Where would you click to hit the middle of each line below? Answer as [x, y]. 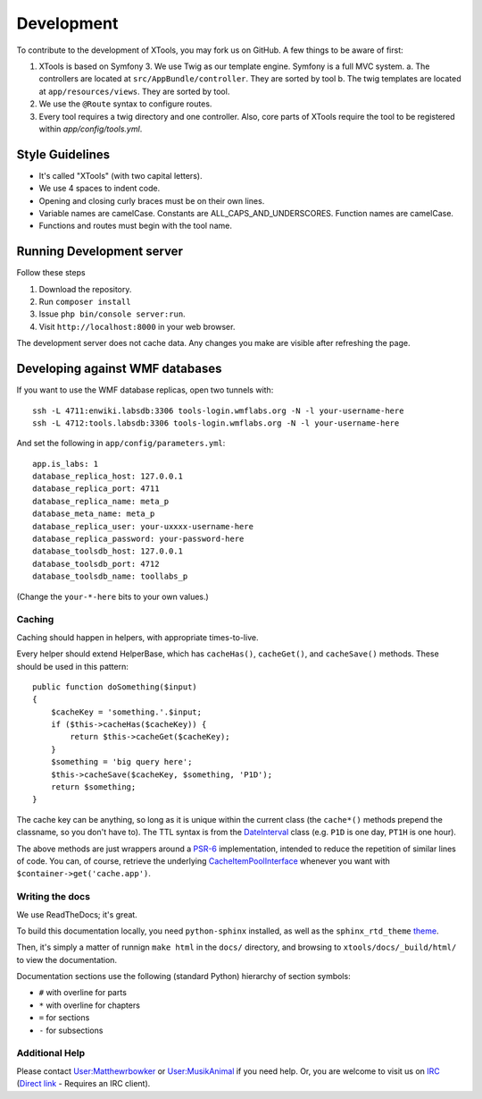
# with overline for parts [83, 993]
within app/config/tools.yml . [91, 129]
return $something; [93, 787]
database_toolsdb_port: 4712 [96, 564]
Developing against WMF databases [119, 369]
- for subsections [71, 1030]
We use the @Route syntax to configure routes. [125, 104]
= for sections [64, 1018]
